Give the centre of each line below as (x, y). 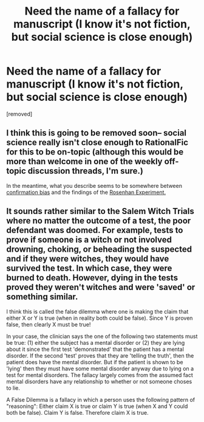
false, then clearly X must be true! (49, 324)
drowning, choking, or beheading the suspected (99, 250)
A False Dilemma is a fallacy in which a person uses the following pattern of (101, 400)
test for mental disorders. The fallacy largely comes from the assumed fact (100, 375)
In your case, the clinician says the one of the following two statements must (102, 336)
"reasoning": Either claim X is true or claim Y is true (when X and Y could (97, 406)
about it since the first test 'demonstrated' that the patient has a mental (95, 349)
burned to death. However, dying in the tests (92, 278)
